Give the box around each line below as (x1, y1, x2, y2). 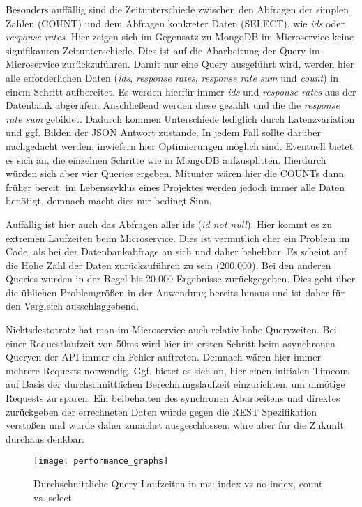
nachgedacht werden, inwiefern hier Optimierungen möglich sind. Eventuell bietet (6, 138, 354, 153)
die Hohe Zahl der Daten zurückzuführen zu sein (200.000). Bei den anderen (6, 257, 331, 272)
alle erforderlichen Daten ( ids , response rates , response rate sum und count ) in (6, 70, 338, 84)
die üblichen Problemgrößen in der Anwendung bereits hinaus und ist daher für (6, 285, 345, 299)
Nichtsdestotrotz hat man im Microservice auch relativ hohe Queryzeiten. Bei (6, 322, 337, 337)
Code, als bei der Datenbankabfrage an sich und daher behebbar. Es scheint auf (6, 244, 347, 259)
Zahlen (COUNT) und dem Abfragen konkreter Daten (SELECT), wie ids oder (6, 15, 345, 30)
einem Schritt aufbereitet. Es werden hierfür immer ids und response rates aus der (6, 84, 356, 98)
